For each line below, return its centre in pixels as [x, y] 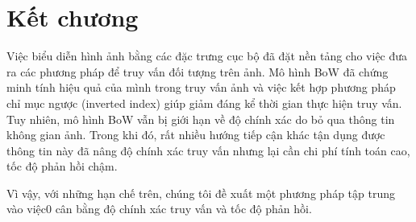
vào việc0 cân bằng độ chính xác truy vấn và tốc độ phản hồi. [159, 209]
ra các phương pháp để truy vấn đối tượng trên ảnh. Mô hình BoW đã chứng [198, 71]
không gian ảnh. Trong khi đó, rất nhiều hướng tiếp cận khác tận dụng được [196, 135]
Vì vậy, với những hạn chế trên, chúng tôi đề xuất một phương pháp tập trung [201, 193]
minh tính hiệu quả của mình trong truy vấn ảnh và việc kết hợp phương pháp [201, 87]
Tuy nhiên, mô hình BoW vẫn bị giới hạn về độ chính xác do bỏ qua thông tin [201, 119]
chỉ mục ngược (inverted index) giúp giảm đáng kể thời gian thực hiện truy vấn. [204, 103]
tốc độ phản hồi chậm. [62, 166]
